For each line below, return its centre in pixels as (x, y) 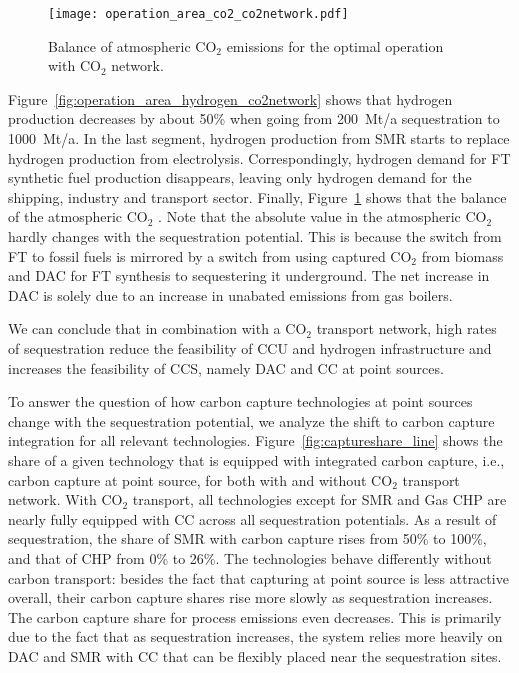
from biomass (462, 255)
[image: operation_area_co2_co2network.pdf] (198, 14)
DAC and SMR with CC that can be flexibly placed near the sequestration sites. (255, 655)
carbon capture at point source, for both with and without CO (200, 479)
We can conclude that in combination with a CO (157, 328)
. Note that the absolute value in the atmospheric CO (322, 216)
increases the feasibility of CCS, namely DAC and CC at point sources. (226, 367)
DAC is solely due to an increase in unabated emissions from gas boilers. (230, 294)
